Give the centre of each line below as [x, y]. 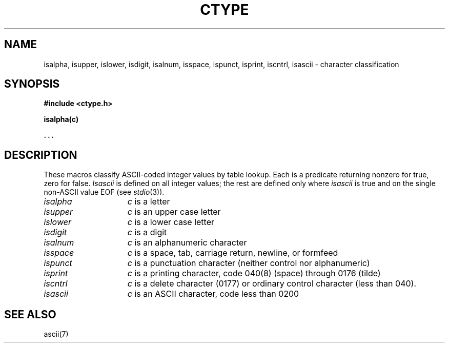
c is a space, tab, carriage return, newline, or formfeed [233, 253]
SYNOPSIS [32, 84]
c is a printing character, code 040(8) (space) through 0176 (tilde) [254, 273]
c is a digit [147, 232]
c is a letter [149, 202]
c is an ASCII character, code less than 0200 [213, 294]
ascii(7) [56, 334]
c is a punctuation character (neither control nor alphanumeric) [249, 263]
